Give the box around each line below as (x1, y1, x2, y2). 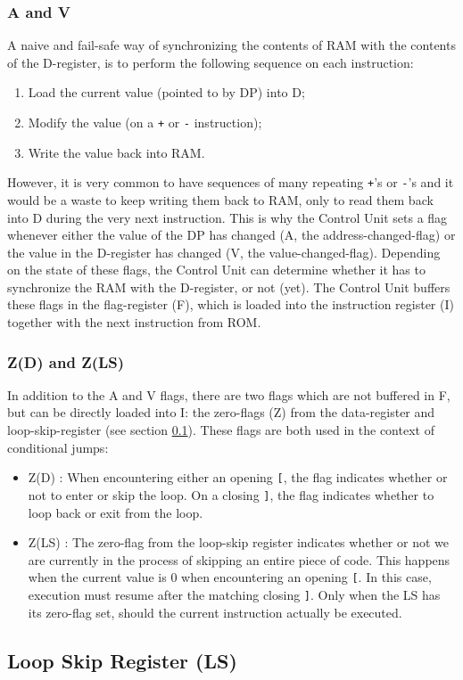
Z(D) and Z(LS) (7, 350, 125, 373)
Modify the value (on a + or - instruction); (28, 113, 262, 131)
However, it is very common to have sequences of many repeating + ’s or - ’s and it (7, 173, 454, 192)
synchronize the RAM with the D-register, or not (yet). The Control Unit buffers (7, 277, 451, 296)
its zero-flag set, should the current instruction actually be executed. (28, 602, 402, 621)
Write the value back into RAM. (28, 143, 205, 161)
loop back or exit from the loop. (28, 503, 203, 521)
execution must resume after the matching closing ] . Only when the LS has (28, 586, 441, 603)
